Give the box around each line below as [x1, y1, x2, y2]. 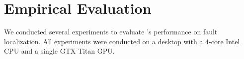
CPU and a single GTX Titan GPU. [4, 46, 115, 56]
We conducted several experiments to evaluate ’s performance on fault [4, 27, 218, 37]
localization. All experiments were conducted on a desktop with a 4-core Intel [4, 36, 240, 46]
